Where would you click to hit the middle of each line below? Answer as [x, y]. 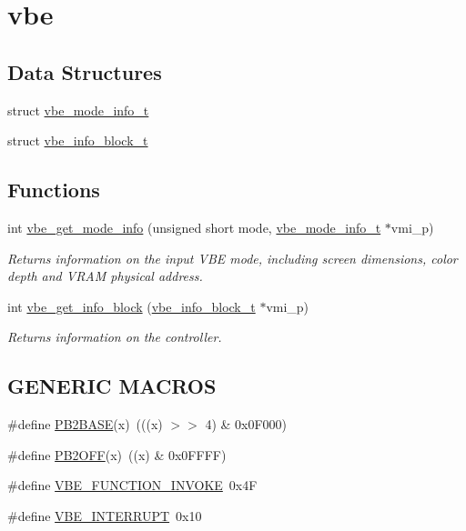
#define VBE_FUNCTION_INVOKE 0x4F [132, 485]
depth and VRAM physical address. [105, 276]
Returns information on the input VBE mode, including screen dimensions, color [233, 258]
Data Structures [85, 71]
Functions [54, 190]
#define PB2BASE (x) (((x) [85, 424]
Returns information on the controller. [115, 337]
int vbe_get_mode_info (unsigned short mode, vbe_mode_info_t [194, 227]
